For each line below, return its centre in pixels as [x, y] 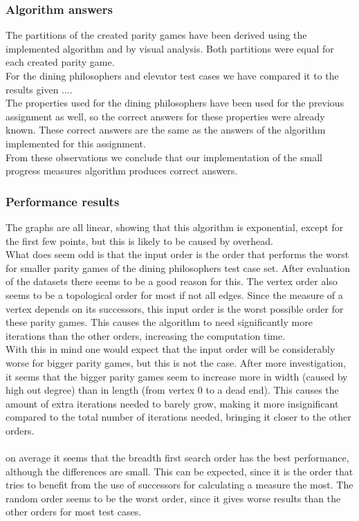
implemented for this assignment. [76, 143]
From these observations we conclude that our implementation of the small [164, 157]
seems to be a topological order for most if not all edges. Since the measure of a [174, 294]
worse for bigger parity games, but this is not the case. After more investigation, [176, 362]
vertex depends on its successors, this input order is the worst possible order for [175, 308]
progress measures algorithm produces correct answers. [122, 171]
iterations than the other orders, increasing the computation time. [146, 335]
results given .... [39, 89]
